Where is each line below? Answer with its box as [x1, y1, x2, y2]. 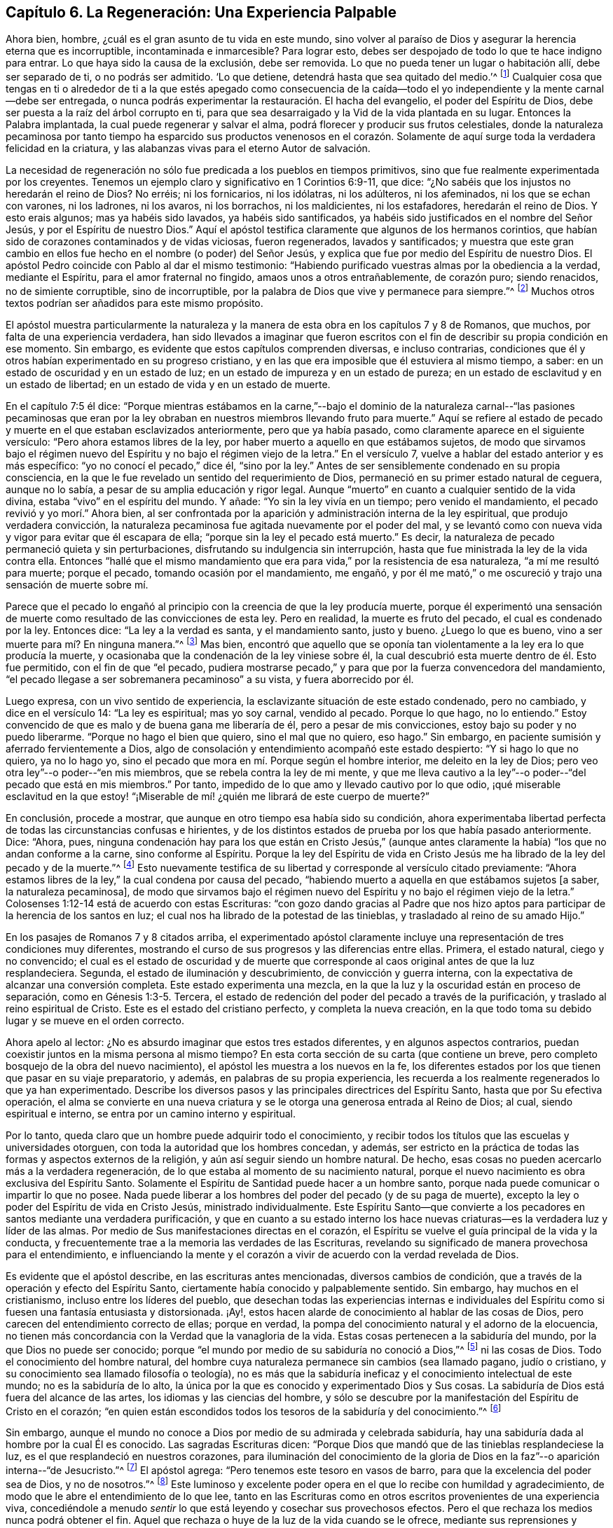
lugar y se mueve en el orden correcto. [6, 1014, 184, 1027]
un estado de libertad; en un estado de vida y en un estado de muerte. [6, 378, 331, 390]
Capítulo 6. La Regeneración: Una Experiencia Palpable [6, 4, 397, 21]
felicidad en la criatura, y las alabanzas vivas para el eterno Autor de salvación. [6, 142, 371, 155]
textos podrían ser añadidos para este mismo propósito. [6, 296, 263, 309]
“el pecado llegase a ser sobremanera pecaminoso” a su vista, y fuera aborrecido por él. [6, 673, 414, 686]
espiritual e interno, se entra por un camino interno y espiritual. [6, 1108, 296, 1120]
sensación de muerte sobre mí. [6, 578, 149, 591]
